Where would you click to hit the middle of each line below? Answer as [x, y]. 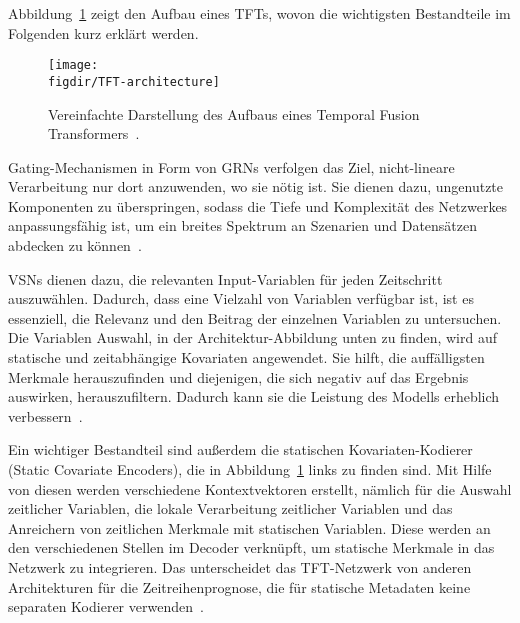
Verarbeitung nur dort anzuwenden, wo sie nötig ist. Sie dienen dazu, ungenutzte [256, 186]
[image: [73, 65]
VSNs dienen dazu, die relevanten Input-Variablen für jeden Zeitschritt [225, 278]
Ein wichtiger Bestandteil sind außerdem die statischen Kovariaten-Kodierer [240, 449]
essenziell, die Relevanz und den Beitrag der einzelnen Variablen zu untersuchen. [255, 317]
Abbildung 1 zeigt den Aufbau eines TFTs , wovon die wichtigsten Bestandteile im [259, 13]
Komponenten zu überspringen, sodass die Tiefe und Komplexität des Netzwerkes [258, 205]
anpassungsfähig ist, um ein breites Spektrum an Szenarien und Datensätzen [243, 225]
